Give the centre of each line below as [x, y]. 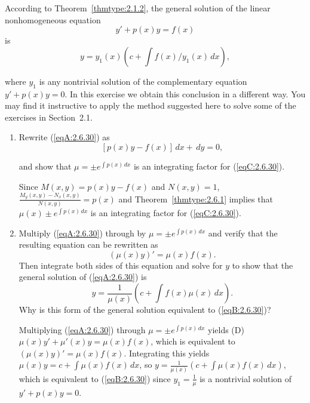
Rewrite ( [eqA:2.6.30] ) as [64, 137]
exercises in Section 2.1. [49, 117]
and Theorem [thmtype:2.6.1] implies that [196, 199]
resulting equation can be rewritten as [88, 244]
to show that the [263, 265]
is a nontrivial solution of [246, 378]
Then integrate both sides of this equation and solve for [121, 265]
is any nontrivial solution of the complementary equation [143, 81]
